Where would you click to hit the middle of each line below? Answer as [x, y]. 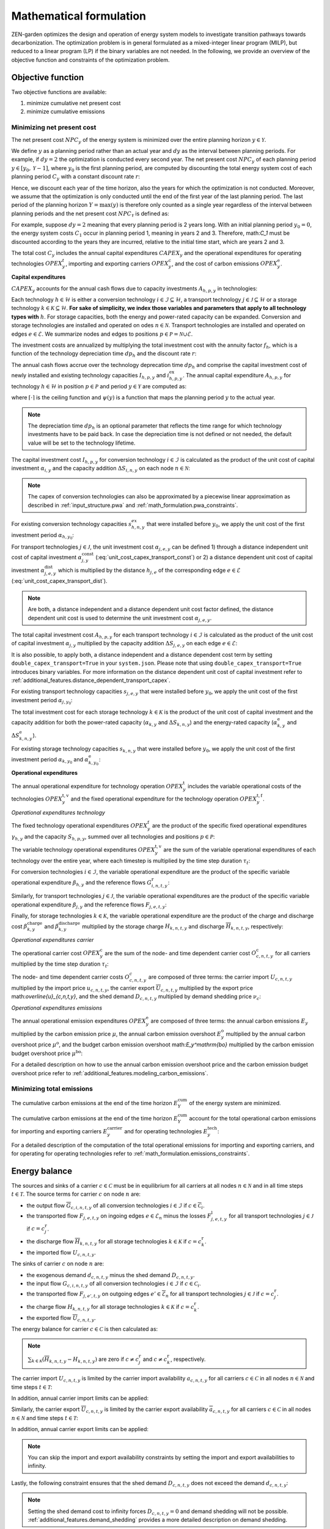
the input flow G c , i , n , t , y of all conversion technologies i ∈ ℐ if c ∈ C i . [114, 1284]
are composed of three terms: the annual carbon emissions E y [229, 1021]
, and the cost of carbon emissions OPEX [225, 264]
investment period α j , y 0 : [42, 701]
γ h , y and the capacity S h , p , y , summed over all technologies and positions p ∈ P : [113, 837]
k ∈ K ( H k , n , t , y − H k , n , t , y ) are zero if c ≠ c [85, 1360]
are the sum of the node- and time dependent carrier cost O [181, 953]
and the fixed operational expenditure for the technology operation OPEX [164, 799]
